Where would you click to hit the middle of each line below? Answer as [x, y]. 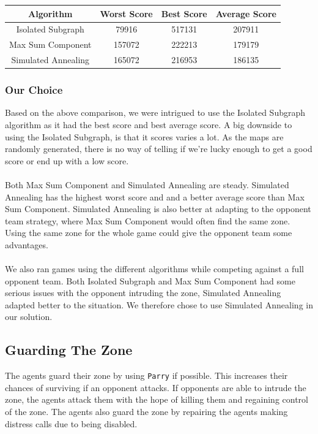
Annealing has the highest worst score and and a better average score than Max [155, 196]
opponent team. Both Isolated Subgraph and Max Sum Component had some [150, 280]
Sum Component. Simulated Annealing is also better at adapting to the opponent [158, 209]
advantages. [27, 244]
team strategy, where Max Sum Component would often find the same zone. [148, 220]
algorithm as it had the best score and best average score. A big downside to [149, 124]
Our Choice [34, 90]
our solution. [29, 317]
